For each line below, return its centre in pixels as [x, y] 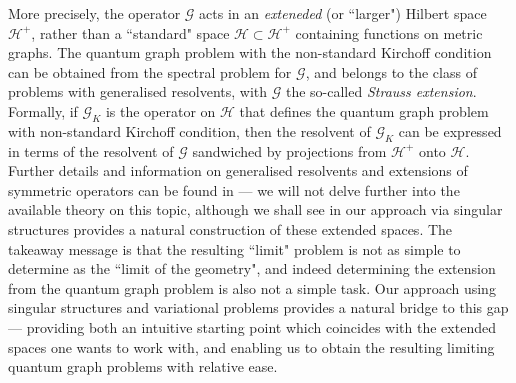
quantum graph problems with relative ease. [143, 366]
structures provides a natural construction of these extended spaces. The [230, 228]
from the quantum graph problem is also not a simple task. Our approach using [252, 287]
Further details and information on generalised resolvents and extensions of [238, 170]
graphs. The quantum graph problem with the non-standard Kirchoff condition [250, 52]
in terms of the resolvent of [91, 150]
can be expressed [450, 130]
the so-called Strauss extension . [381, 91]
